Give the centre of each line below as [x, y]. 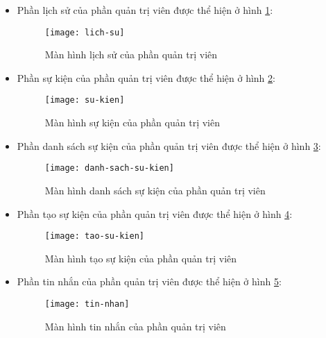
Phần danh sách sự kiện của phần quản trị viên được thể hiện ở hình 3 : [169, 145]
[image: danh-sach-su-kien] [109, 168]
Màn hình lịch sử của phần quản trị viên [131, 54]
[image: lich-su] [85, 32]
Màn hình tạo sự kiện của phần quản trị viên [141, 258]
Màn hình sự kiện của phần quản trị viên [132, 122]
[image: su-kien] [85, 100]
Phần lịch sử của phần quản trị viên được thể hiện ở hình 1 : [145, 10]
